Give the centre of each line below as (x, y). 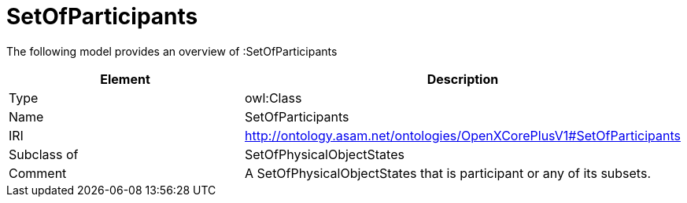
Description (463, 79)
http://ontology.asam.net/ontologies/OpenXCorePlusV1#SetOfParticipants (463, 135)
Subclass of (44, 154)
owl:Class (273, 98)
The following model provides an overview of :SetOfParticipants (172, 51)
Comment (38, 173)
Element (125, 79)
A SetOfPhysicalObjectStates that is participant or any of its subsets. (448, 173)
